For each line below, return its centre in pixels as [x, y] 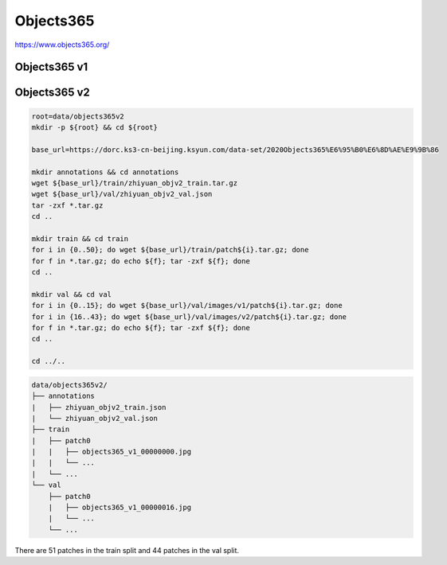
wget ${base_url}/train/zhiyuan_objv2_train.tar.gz [135, 183]
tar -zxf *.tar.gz [67, 205]
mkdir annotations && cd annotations [105, 172]
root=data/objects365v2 [78, 116]
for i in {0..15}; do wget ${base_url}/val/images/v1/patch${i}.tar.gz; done [187, 306]
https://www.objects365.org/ [62, 45]
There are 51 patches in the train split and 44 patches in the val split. [127, 550]
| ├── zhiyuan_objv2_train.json [99, 407]
